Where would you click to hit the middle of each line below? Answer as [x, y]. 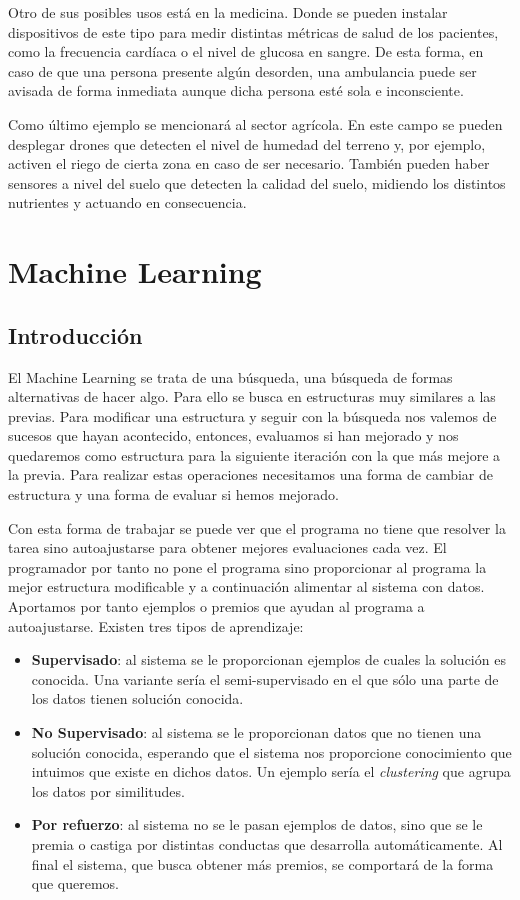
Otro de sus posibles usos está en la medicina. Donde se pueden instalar [228, 12]
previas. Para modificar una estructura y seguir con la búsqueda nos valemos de [252, 415]
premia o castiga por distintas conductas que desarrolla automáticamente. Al [267, 843]
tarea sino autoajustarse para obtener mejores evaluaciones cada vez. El [227, 547]
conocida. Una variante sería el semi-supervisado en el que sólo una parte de [265, 678]
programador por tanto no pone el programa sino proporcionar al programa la [247, 566]
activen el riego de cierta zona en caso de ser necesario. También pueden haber [249, 163]
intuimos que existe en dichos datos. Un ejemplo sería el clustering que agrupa [271, 771]
